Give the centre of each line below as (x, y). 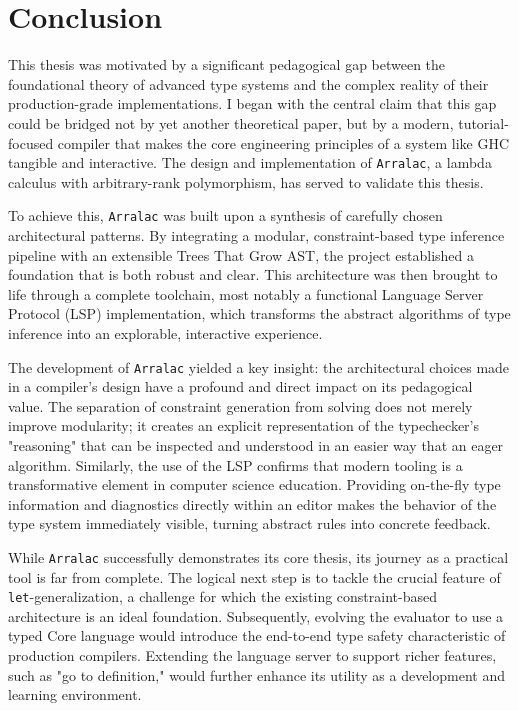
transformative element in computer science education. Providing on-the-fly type (254, 484)
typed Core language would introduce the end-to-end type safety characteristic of (257, 635)
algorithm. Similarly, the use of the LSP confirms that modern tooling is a (235, 464)
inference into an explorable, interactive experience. (165, 332)
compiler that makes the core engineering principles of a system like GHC (283, 142)
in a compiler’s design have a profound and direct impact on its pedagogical (240, 386)
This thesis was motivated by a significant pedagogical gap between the (227, 64)
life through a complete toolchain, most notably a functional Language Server (246, 293)
